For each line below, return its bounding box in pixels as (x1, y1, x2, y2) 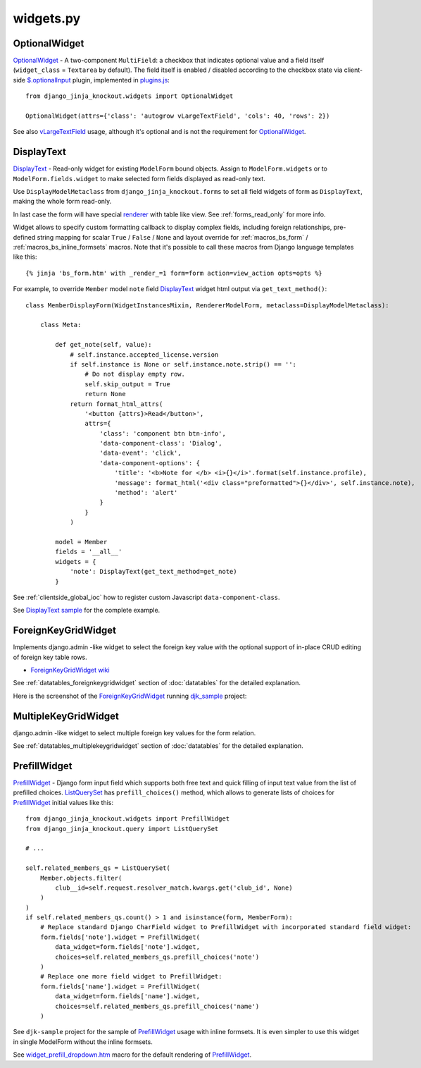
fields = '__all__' (55, 548, 122, 556)
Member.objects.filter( (39, 874, 122, 882)
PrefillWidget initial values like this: (13, 798, 114, 806)
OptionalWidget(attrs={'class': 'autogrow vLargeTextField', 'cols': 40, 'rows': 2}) (25, 112, 330, 120)
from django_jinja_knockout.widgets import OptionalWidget (25, 92, 234, 100)
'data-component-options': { (99, 459, 201, 467)
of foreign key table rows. (13, 653, 87, 661)
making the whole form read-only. (13, 197, 112, 206)
